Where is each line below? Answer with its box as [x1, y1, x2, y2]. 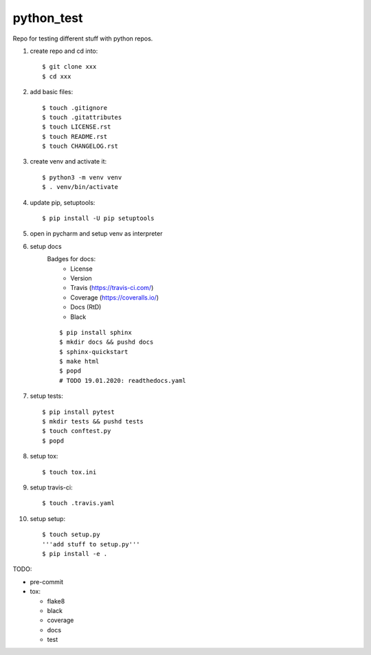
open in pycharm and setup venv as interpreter [30, 230, 163, 238]
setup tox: [30, 452, 58, 460]
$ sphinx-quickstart [59, 348, 128, 355]
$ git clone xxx [42, 63, 97, 71]
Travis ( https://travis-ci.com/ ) [70, 284, 154, 292]
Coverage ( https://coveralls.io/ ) [70, 293, 159, 302]
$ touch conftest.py [42, 427, 111, 435]
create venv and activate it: [30, 157, 107, 166]
